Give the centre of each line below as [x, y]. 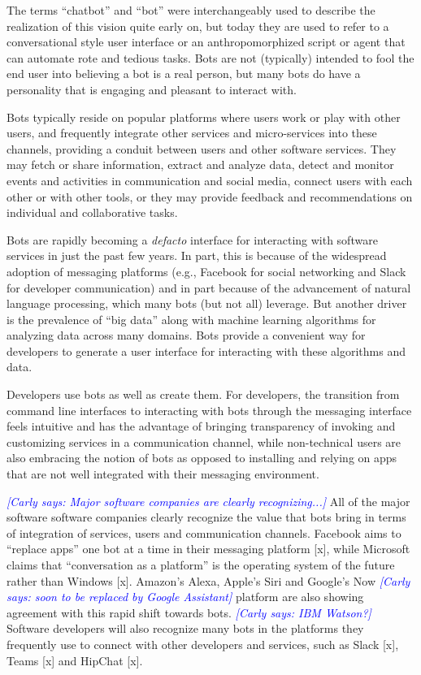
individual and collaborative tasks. [92, 212]
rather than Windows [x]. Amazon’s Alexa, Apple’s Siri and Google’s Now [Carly [208, 580]
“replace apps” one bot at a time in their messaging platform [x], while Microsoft [208, 549]
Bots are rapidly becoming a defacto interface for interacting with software [192, 239]
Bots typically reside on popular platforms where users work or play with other [204, 117]
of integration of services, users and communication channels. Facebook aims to [204, 532]
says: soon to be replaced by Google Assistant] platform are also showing [185, 597]
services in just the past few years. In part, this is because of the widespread [197, 255]
